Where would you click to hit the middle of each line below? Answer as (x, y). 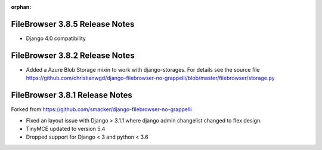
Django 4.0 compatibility (56, 38)
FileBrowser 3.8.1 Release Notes (72, 95)
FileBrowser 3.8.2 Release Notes (73, 55)
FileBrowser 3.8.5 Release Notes (73, 24)
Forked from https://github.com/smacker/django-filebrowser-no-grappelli (101, 109)
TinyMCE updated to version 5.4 (66, 128)
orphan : (21, 7)
